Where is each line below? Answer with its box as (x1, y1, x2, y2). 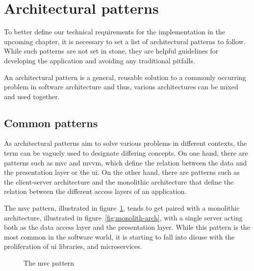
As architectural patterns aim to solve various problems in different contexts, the (4, 138, 247, 148)
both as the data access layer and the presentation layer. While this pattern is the (4, 222, 250, 232)
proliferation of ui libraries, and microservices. (4, 241, 142, 251)
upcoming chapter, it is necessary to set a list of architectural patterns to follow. (4, 36, 246, 46)
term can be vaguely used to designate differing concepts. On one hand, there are (4, 148, 248, 158)
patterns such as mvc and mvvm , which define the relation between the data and (4, 157, 247, 167)
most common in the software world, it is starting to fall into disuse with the (4, 231, 235, 242)
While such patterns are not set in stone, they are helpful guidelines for (4, 46, 219, 56)
